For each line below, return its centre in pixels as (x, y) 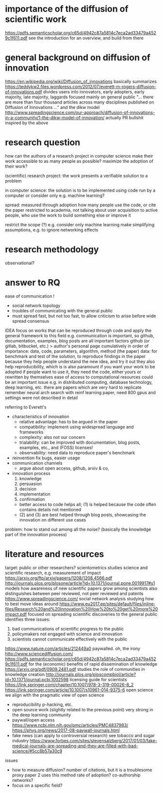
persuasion (31, 484)
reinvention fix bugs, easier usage (46, 458)
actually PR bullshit (124, 117)
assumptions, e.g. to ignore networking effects (52, 230)
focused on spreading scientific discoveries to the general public (93, 614)
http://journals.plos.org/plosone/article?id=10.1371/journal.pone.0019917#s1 (80, 583)
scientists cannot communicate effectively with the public (70, 639)
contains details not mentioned (50, 509)
